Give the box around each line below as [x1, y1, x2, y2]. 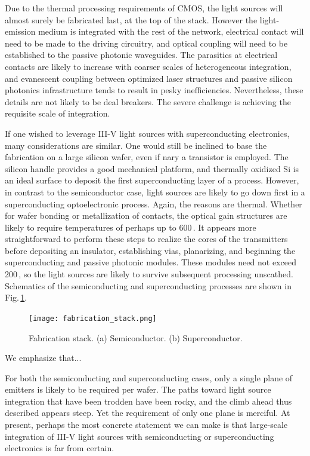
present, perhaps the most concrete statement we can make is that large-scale [5, 418, 288, 431]
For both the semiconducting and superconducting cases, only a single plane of [5, 371, 293, 384]
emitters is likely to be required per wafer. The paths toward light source [5, 383, 271, 396]
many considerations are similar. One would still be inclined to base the [5, 139, 267, 151]
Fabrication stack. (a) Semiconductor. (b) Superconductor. [29, 331, 243, 344]
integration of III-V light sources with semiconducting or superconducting [5, 430, 274, 442]
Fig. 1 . [5, 291, 27, 304]
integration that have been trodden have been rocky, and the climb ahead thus [5, 394, 292, 407]
